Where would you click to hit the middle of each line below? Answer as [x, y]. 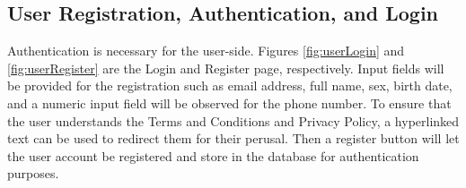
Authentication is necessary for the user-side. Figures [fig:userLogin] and [206, 51]
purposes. [33, 173]
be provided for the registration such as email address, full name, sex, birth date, [230, 85]
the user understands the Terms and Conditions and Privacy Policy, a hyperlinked [233, 120]
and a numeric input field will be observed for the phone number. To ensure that [229, 103]
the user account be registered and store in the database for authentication [213, 155]
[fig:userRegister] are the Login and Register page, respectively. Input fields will [226, 68]
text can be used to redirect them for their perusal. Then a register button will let [233, 138]
